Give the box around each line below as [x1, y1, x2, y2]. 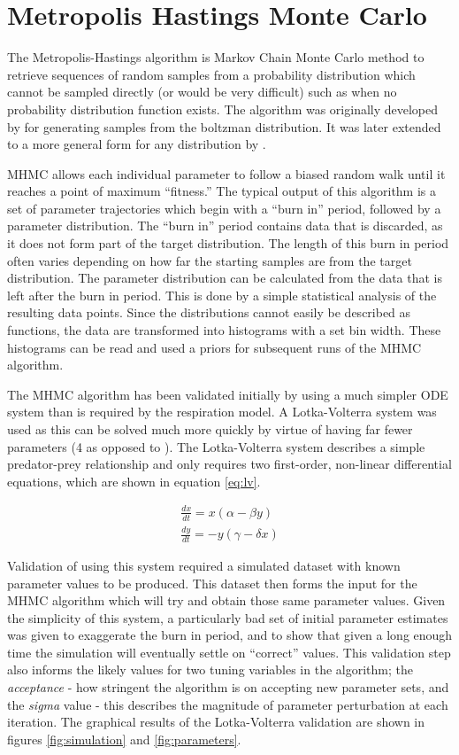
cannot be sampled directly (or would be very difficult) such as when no [7, 82, 397, 101]
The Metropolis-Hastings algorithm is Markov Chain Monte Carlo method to [7, 48, 425, 66]
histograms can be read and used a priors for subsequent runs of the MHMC [7, 338, 422, 356]
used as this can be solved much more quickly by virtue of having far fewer [7, 420, 413, 438]
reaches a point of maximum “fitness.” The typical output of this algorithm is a [7, 182, 437, 200]
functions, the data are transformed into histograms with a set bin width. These [7, 321, 441, 339]
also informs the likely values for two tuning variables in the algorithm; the [7, 660, 413, 679]
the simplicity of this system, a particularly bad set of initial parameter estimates [7, 608, 448, 627]
